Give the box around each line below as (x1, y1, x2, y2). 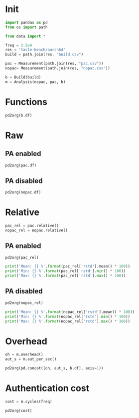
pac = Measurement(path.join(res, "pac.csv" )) (5, 61, 104, 66)
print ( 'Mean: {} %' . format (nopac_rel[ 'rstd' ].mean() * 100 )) (5, 309, 135, 314)
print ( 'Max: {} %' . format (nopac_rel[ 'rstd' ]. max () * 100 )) (5, 318, 131, 323)
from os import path (5, 24, 48, 29)
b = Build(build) (5, 74, 41, 79)
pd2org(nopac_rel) (5, 300, 43, 305)
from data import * (5, 33, 46, 38)
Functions (5, 96, 47, 107)
